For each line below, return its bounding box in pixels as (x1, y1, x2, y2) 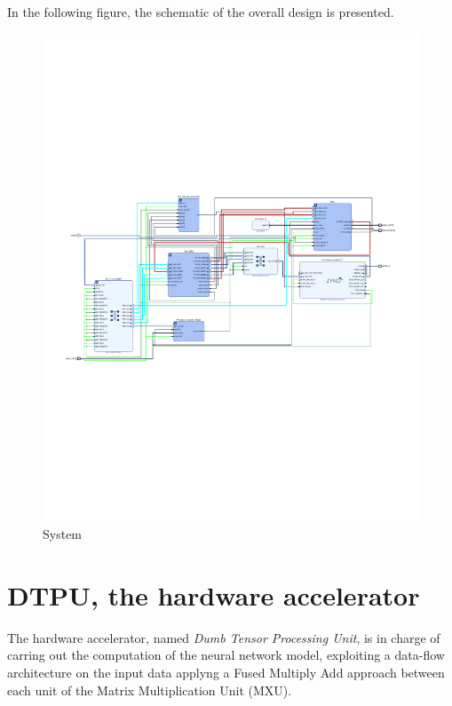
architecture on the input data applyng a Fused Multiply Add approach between (7, 662, 445, 681)
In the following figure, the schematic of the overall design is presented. (7, 3, 394, 20)
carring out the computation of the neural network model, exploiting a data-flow (7, 646, 445, 664)
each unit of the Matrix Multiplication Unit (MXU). (7, 680, 292, 699)
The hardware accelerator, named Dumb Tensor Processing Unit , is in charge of (7, 628, 440, 646)
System (43, 525, 83, 543)
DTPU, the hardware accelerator (7, 576, 420, 613)
